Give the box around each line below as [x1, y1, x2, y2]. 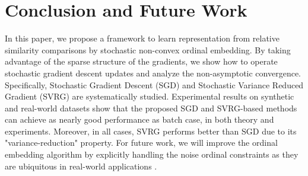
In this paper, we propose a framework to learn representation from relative [5, 32, 280, 44]
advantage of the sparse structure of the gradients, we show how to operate [5, 55, 278, 68]
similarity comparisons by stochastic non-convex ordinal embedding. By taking [5, 43, 291, 56]
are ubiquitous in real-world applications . [5, 159, 157, 172]
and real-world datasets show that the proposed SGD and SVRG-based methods [5, 101, 297, 114]
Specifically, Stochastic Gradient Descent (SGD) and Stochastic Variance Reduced [5, 78, 304, 91]
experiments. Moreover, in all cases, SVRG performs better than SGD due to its [5, 124, 297, 137]
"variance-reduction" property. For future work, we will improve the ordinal [5, 136, 278, 149]
